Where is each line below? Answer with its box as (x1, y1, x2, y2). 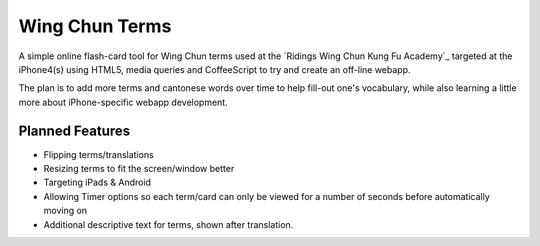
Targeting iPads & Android (43, 176, 152, 189)
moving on (43, 205, 88, 217)
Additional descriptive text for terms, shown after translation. (43, 218, 294, 230)
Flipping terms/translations (43, 148, 154, 160)
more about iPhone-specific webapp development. (18, 96, 229, 108)
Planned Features (18, 122, 131, 139)
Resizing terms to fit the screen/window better (43, 163, 235, 175)
